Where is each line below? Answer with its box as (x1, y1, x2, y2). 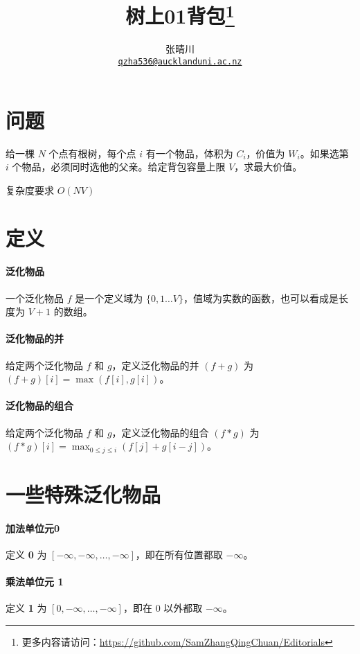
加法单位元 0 (6, 520, 60, 535)
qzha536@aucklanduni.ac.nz (118, 57, 242, 67)
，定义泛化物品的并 (111, 357, 199, 372)
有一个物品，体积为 (145, 145, 233, 160)
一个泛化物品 (6, 290, 64, 305)
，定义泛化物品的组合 (111, 425, 209, 439)
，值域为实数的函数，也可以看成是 (183, 290, 339, 305)
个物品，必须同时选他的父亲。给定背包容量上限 (12, 159, 226, 174)
